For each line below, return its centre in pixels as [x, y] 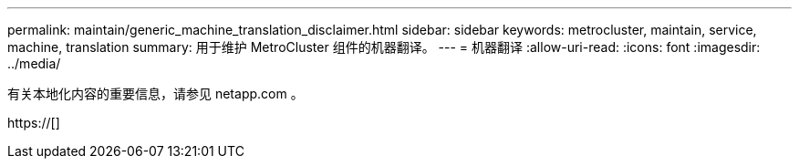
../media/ [34, 63]
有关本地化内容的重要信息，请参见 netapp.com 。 [156, 93]
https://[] [34, 123]
